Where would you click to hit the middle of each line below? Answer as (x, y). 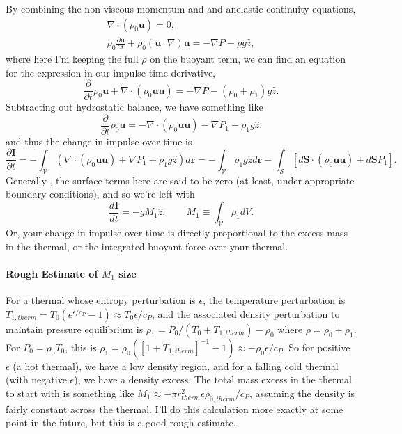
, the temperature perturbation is (274, 300)
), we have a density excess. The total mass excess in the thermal (213, 379)
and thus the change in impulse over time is (99, 141)
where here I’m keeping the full (72, 58)
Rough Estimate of (52, 273)
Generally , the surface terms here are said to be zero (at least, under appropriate (180, 180)
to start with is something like (70, 393)
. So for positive (316, 347)
